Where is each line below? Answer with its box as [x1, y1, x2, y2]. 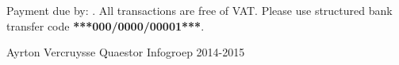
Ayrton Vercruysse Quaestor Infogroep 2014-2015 [6, 44, 245, 60]
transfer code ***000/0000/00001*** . [6, 17, 205, 34]
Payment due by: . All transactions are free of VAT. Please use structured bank [6, 2, 393, 18]
